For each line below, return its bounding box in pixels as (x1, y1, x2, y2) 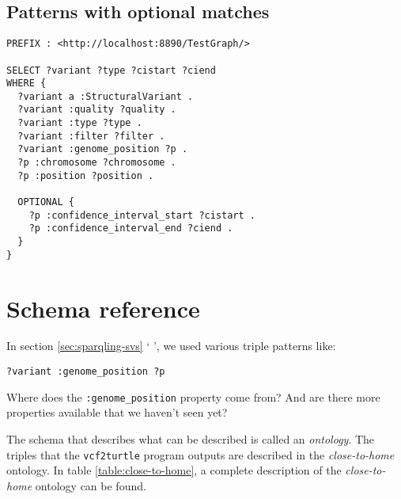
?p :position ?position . (17, 170, 154, 181)
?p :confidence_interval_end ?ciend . (28, 223, 233, 234)
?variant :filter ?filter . (17, 130, 165, 142)
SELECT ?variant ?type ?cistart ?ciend (6, 64, 216, 76)
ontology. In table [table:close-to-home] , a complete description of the (6, 462, 342, 478)
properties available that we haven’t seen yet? (6, 404, 228, 421)
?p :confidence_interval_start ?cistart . (28, 209, 255, 221)
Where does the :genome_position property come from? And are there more (6, 388, 380, 405)
